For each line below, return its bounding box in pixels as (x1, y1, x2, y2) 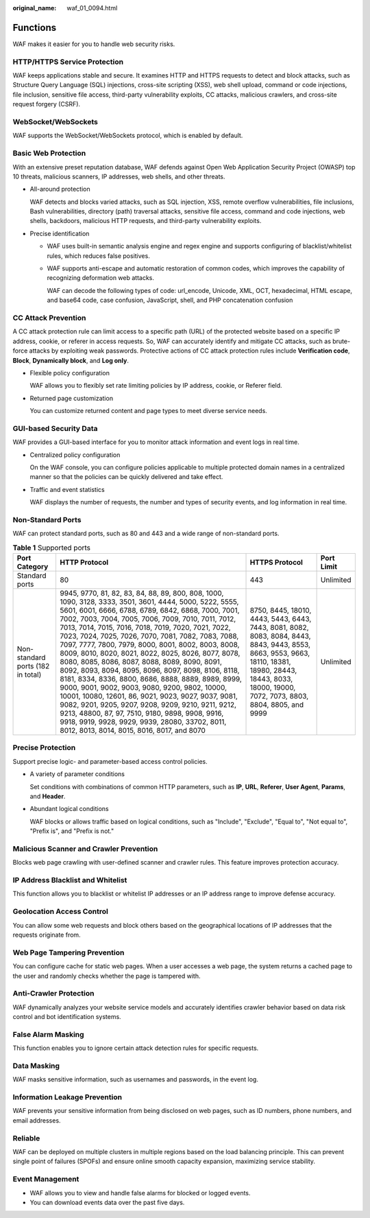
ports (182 (16, 661, 50, 671)
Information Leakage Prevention (12, 1092, 123, 1102)
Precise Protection (12, 743, 76, 753)
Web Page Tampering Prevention (12, 948, 125, 957)
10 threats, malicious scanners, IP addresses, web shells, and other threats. (12, 172, 225, 180)
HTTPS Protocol (249, 558, 303, 567)
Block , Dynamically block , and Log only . (12, 356, 129, 364)
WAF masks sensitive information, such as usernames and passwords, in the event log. (12, 1075, 258, 1084)
